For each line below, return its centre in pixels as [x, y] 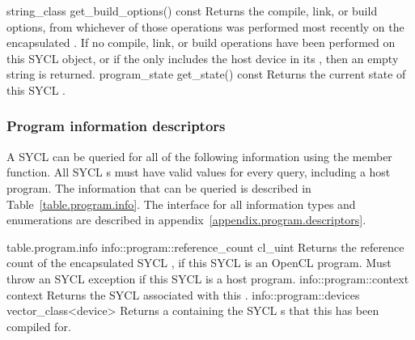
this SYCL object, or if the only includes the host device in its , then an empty [203, 58]
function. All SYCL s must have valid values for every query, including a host [199, 172]
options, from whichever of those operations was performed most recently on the [205, 26]
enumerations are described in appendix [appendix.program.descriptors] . [186, 220]
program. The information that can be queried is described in [159, 187]
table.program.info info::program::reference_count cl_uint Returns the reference [205, 246]
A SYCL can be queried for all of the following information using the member [199, 156]
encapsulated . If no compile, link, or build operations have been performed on [201, 42]
